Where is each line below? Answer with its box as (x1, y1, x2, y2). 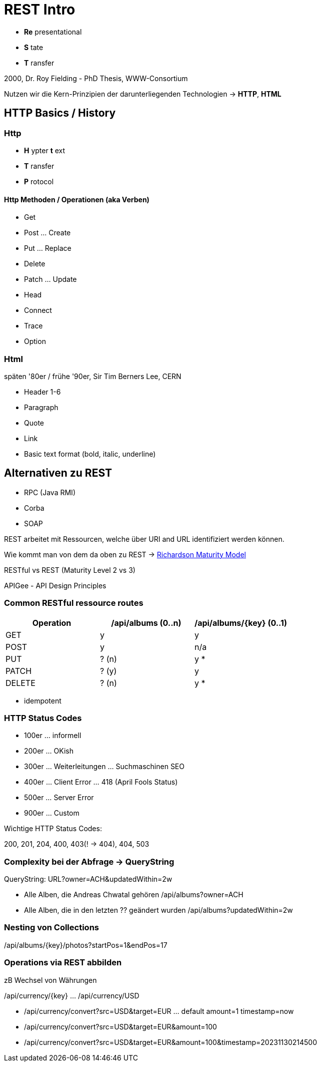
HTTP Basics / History (4, 107, 116, 120)
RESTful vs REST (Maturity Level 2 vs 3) (4, 565, 135, 574)
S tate (24, 43, 43, 52)
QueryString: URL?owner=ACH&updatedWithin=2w (4, 875, 172, 884)
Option (24, 337, 46, 346)
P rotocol (24, 177, 54, 186)
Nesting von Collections (4, 922, 99, 933)
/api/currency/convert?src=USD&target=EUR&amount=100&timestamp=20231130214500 (24, 1037, 317, 1046)
